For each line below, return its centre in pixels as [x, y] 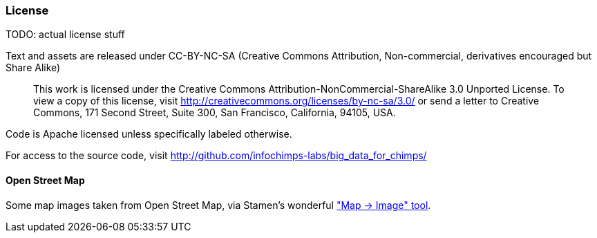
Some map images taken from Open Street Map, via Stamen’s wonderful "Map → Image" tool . [218, 205]
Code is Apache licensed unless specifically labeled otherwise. [149, 134]
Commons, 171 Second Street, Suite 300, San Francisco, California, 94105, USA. [215, 113]
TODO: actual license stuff [65, 35]
